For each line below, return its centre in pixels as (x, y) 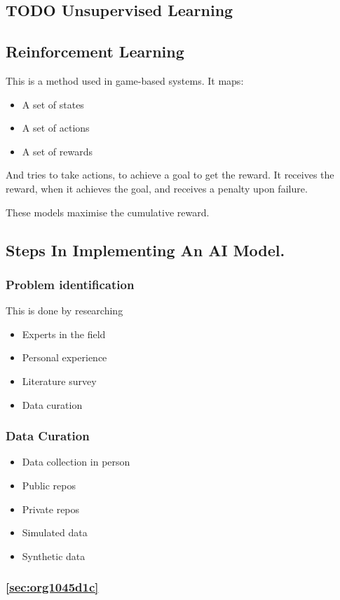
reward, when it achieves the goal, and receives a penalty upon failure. (157, 188)
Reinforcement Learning (95, 51)
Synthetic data (54, 556)
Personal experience (64, 357)
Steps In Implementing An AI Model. (145, 250)
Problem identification (70, 284)
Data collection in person (76, 462)
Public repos (49, 485)
